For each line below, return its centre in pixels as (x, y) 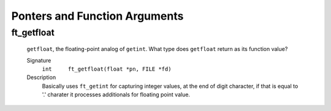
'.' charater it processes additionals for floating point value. (116, 94)
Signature (39, 60)
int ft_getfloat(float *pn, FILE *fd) (107, 69)
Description (41, 77)
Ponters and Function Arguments (97, 16)
